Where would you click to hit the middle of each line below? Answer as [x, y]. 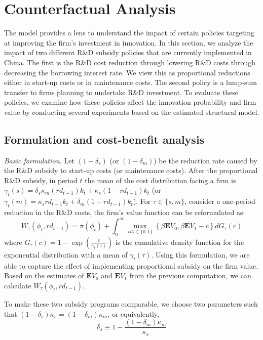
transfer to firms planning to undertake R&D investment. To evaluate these [121, 92]
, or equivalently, [133, 313]
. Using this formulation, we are [200, 254]
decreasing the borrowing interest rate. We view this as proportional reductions [127, 72]
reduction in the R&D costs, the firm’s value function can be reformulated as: [125, 212]
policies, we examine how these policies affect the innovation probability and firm [130, 102]
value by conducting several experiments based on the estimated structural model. [132, 112]
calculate [18, 285]
